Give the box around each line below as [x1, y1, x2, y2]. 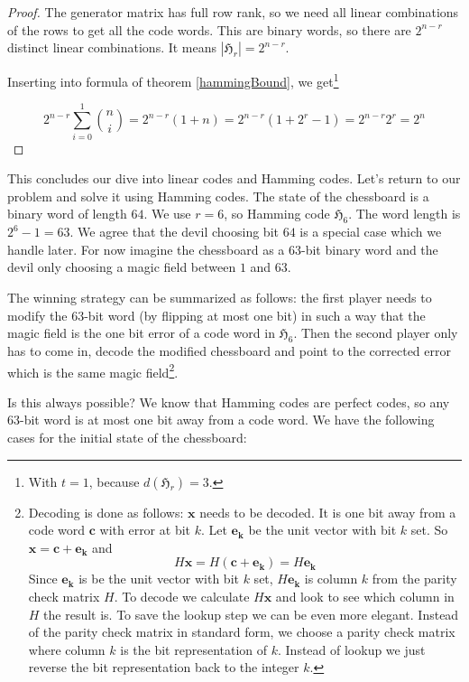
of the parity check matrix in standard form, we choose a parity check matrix [28, 622, 455, 641]
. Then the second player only [293, 323, 458, 342]
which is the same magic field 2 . [7, 360, 179, 381]
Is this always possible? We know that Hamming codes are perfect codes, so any [7, 392, 450, 411]
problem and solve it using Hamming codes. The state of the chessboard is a [7, 186, 429, 205]
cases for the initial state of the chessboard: [7, 427, 247, 446]
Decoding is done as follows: [28, 502, 184, 521]
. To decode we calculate [114, 586, 250, 605]
